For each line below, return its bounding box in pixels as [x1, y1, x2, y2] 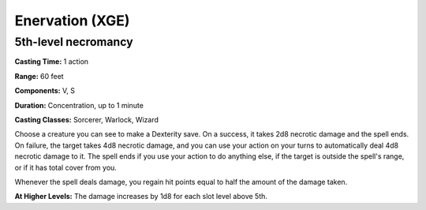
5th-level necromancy [14, 35, 133, 49]
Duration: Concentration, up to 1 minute [14, 100, 144, 110]
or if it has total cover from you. [14, 163, 118, 172]
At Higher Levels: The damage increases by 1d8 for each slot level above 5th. [14, 192, 268, 201]
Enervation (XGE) [14, 12, 130, 29]
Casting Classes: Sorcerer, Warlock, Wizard [14, 114, 159, 124]
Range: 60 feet [14, 71, 64, 81]
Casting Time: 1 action [14, 57, 89, 66]
